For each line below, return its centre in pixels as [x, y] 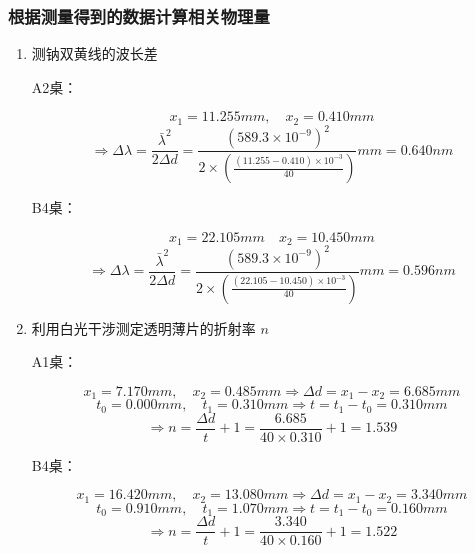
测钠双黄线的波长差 [94, 53]
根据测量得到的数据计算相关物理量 [139, 15]
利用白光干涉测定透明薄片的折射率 [143, 327]
